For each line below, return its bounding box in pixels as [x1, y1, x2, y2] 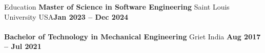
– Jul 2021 [4, 41, 42, 51]
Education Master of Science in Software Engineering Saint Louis [4, 2, 230, 12]
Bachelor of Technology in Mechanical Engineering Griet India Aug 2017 [4, 31, 261, 41]
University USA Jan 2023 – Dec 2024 [4, 11, 129, 22]
